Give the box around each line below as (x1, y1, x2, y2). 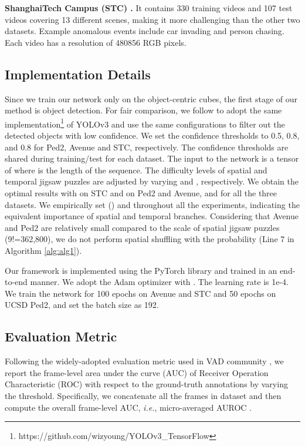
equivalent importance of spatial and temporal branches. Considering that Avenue (5, 210, 299, 222)
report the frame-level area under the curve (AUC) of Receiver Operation (5, 366, 269, 378)
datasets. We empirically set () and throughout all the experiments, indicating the (5, 198, 300, 210)
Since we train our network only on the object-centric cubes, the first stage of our (5, 92, 297, 105)
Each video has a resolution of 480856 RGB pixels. (5, 36, 187, 48)
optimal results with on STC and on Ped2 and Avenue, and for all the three (5, 186, 277, 199)
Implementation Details (5, 65, 151, 83)
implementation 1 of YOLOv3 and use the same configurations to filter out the (5, 116, 285, 130)
